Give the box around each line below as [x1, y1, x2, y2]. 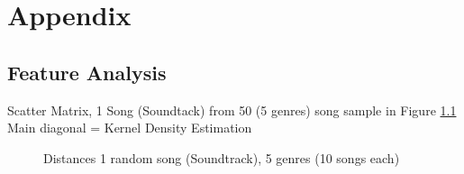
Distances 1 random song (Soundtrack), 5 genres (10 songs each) [43, 148, 400, 167]
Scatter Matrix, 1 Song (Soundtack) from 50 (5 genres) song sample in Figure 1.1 [7, 100, 457, 119]
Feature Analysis [7, 58, 167, 86]
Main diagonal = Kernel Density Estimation [7, 118, 252, 137]
